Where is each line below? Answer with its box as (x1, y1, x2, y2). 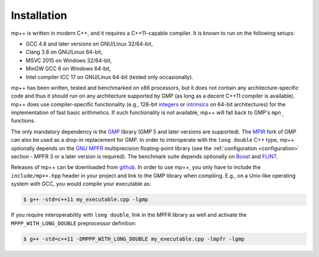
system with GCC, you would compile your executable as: (11, 180, 152, 187)
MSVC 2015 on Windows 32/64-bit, (25, 57, 112, 64)
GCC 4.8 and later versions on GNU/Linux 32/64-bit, (25, 40, 153, 47)
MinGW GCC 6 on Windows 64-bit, (25, 65, 112, 72)
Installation (11, 9, 67, 22)
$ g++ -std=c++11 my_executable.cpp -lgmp (23, 196, 148, 203)
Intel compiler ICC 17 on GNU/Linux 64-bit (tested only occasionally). (25, 73, 194, 80)
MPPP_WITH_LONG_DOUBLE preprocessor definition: (11, 219, 136, 227)
